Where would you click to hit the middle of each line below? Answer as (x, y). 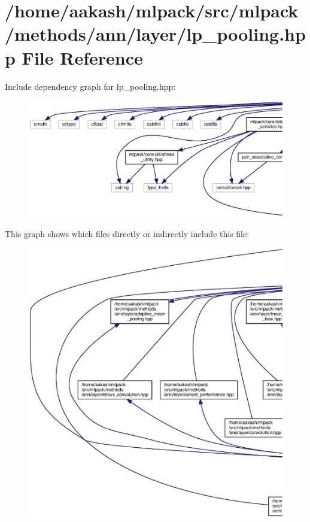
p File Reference (74, 57)
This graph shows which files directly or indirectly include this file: (127, 233)
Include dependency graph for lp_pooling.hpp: (90, 86)
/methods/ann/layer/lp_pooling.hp (155, 34)
